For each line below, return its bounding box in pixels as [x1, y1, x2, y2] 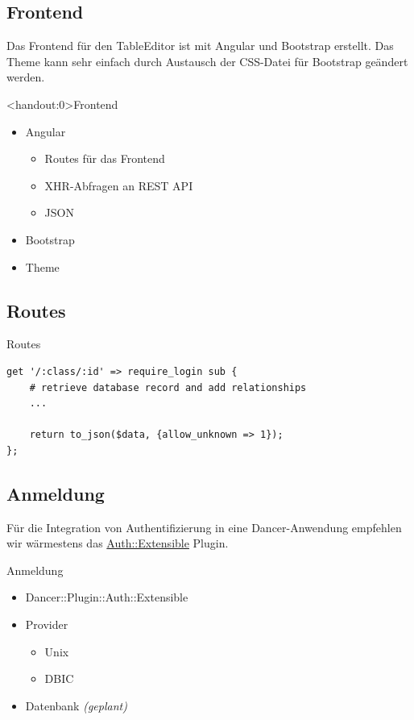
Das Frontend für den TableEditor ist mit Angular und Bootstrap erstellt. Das [6, 37, 394, 54]
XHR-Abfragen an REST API [44, 177, 193, 194]
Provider [25, 616, 68, 633]
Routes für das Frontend [44, 150, 165, 167]
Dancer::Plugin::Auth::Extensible [25, 589, 188, 606]
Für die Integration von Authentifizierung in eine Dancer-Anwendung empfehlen [6, 518, 402, 535]
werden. [6, 69, 45, 85]
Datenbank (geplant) [25, 697, 127, 714]
